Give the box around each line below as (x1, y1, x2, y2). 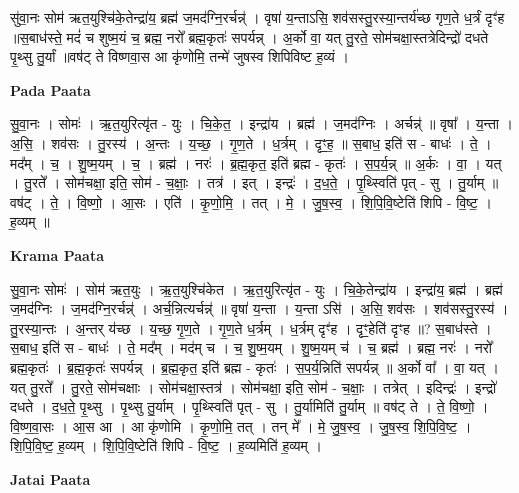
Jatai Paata (10, 468, 91, 489)
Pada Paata (10, 79, 91, 100)
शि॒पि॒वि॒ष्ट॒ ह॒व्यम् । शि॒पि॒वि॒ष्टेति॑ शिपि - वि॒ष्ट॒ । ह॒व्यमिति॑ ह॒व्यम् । (10, 435, 322, 456)
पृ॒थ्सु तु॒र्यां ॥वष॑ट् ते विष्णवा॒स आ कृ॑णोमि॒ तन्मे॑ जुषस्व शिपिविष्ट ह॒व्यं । (10, 46, 349, 67)
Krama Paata (10, 244, 104, 265)
